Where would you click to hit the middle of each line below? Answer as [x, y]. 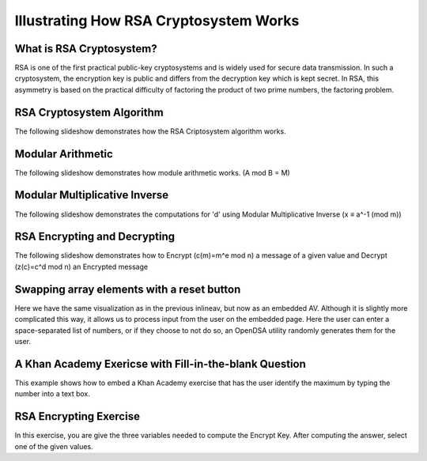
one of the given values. [54, 446]
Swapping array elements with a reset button [128, 289]
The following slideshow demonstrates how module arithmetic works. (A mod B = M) [152, 172]
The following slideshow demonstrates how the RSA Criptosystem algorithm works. [150, 131]
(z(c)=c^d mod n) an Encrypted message [81, 266]
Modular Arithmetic [64, 154]
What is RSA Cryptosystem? [86, 49]
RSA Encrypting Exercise [77, 416]
